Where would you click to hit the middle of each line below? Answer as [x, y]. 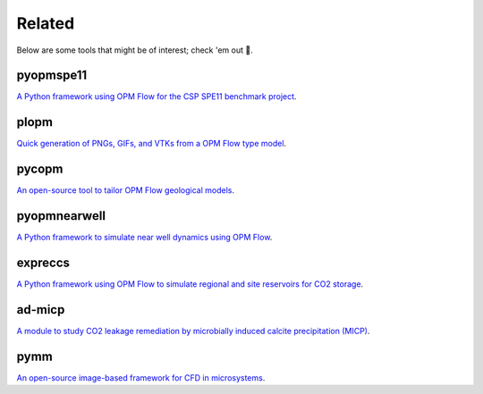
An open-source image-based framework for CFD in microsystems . [141, 377]
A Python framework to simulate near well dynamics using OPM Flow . [144, 238]
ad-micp [41, 310]
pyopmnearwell [61, 216]
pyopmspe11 [52, 75]
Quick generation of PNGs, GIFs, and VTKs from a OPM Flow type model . [151, 144]
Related [46, 23]
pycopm [40, 169]
